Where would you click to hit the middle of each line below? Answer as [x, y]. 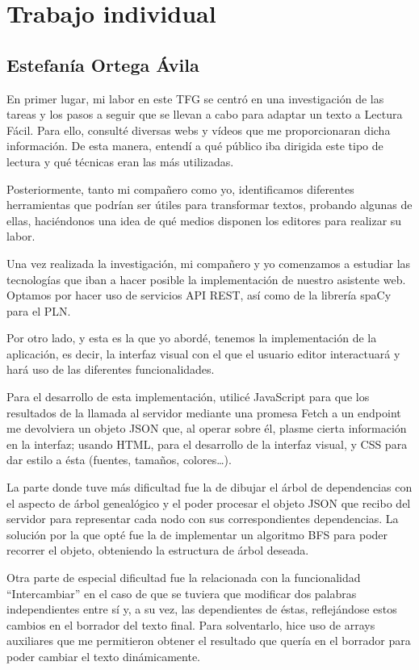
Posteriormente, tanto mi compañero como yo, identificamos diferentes [180, 188]
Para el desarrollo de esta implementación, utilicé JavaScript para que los [188, 397]
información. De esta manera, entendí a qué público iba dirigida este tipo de [195, 146]
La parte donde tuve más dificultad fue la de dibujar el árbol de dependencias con [209, 487]
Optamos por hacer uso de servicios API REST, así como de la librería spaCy [199, 295]
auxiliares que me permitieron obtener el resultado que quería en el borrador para [209, 641]
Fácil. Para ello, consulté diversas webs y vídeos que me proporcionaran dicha [199, 130]
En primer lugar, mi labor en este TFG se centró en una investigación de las [195, 98]
